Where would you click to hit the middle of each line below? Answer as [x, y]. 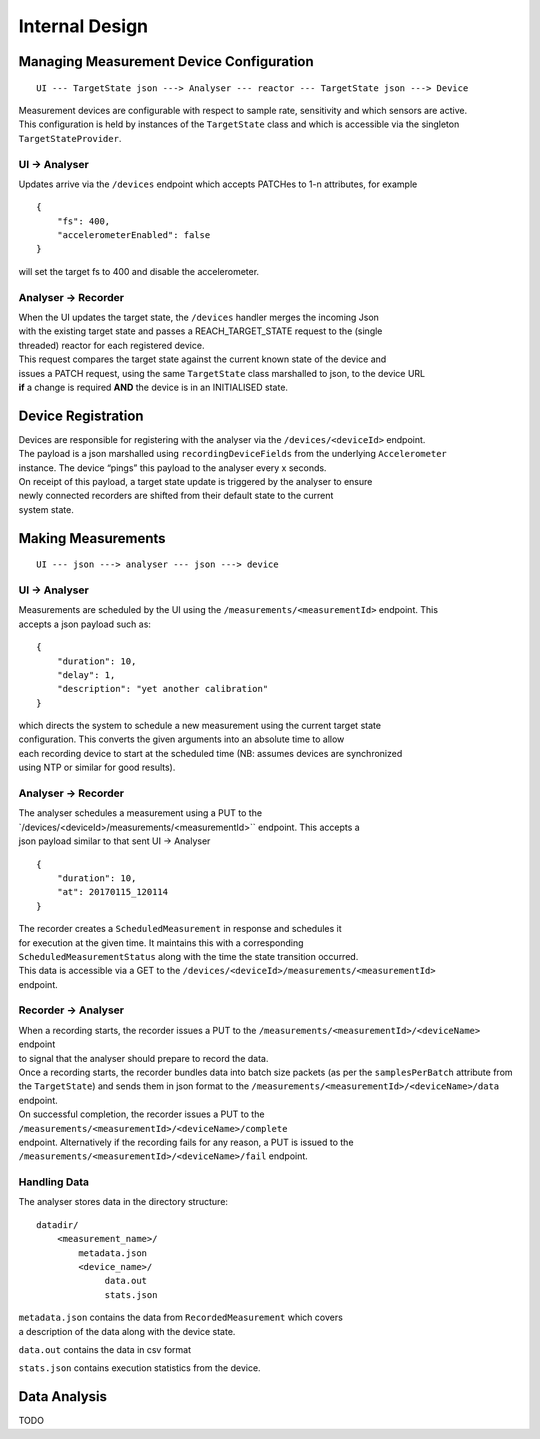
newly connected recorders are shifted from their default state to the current [176, 496]
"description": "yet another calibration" [162, 689]
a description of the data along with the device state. [127, 1331]
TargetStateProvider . [70, 138]
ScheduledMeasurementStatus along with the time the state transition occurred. [188, 956]
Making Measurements [92, 538]
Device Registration [81, 415]
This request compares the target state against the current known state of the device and [202, 359]
